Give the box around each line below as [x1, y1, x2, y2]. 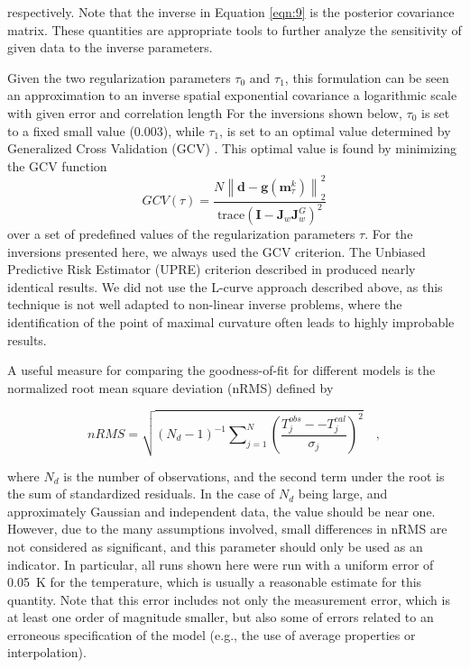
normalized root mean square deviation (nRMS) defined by [7, 378, 334, 397]
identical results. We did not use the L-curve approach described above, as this [7, 277, 443, 296]
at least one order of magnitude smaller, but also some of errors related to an [7, 608, 434, 627]
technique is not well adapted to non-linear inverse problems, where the [7, 295, 402, 314]
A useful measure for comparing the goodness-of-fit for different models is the [7, 361, 436, 380]
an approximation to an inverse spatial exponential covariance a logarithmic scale [7, 86, 457, 105]
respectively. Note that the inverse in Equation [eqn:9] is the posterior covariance [7, 3, 455, 21]
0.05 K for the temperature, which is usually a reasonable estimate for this [7, 572, 422, 591]
